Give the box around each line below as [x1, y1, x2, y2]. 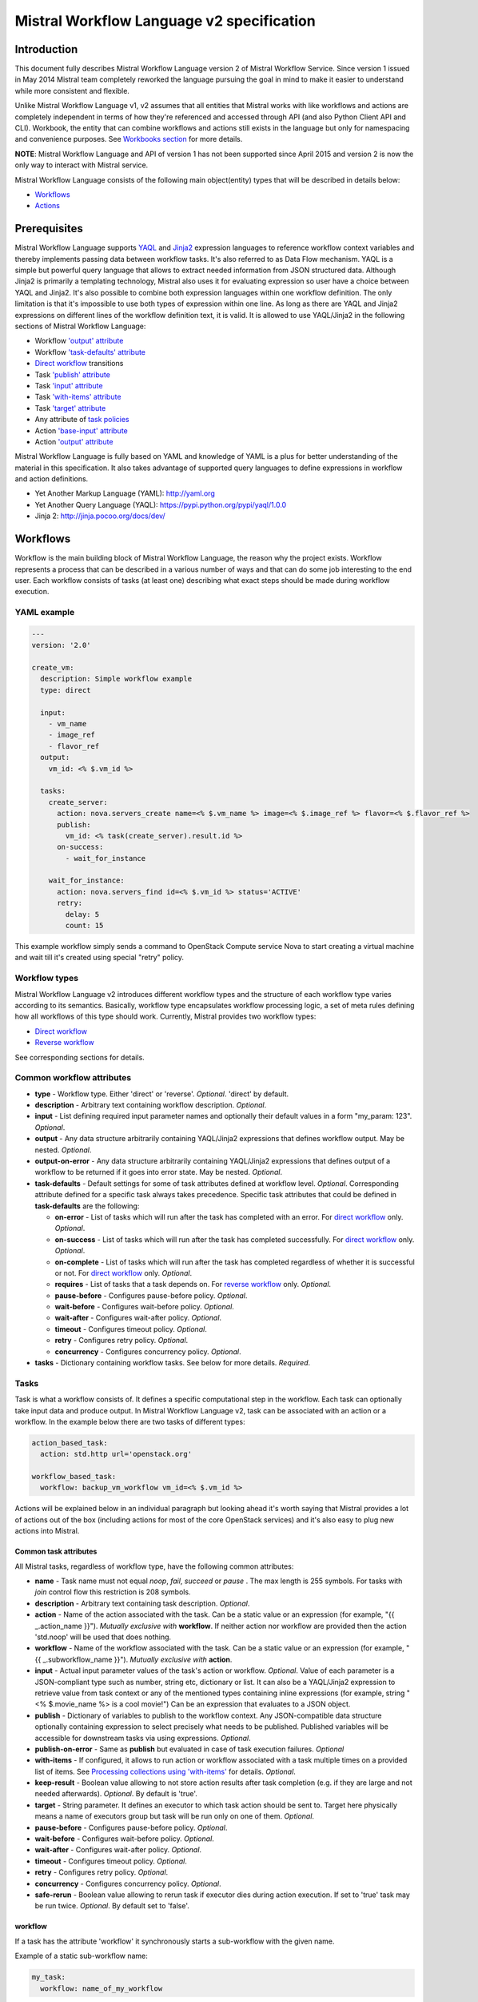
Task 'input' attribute [34, 380, 103, 390]
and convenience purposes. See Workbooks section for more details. [14, 135, 243, 144]
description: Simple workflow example [40, 674, 192, 684]
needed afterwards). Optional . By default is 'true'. [34, 1789, 197, 1799]
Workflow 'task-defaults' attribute [34, 347, 146, 356]
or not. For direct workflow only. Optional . [54, 1268, 193, 1277]
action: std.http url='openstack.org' [40, 1449, 192, 1459]
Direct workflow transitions [34, 359, 124, 368]
